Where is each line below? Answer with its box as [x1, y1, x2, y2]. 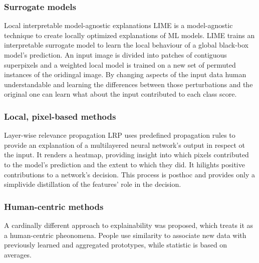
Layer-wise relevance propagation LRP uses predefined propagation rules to [4, 130, 235, 140]
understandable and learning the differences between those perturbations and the [4, 79, 253, 89]
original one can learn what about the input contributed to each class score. [4, 89, 237, 99]
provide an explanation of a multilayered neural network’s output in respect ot [4, 139, 245, 150]
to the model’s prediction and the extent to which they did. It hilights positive [4, 159, 245, 169]
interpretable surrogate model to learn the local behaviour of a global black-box [4, 40, 249, 50]
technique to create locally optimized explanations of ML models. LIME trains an [4, 30, 255, 40]
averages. [4, 249, 32, 259]
